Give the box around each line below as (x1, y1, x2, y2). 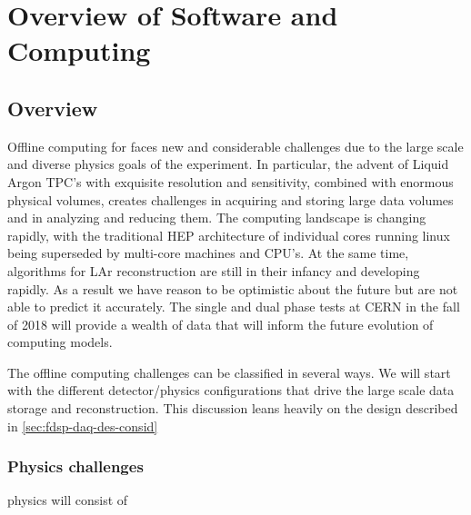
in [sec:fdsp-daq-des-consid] (7, 416, 158, 435)
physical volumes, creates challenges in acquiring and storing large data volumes (7, 190, 454, 209)
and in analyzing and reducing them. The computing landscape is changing (7, 208, 426, 227)
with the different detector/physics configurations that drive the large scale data (7, 381, 455, 400)
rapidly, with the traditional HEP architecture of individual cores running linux (7, 225, 450, 244)
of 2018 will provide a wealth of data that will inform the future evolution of (7, 314, 434, 333)
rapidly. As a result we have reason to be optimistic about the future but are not (7, 279, 458, 298)
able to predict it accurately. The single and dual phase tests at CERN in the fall (7, 297, 460, 316)
